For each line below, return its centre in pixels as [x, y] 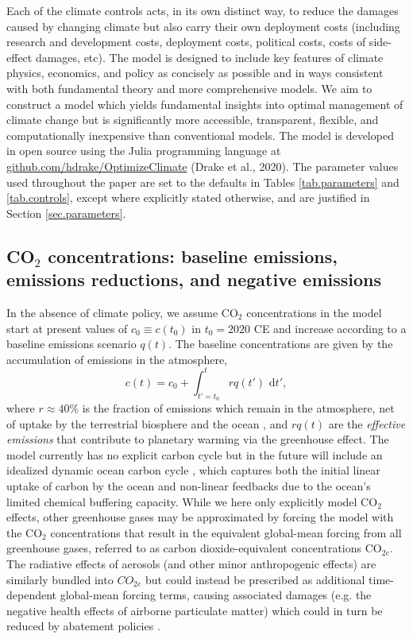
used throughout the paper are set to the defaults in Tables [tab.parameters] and [203, 182]
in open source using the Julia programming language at [144, 151]
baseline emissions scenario [71, 344]
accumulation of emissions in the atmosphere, [117, 359]
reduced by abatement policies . [83, 626]
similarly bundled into [60, 579]
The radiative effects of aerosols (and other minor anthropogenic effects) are [191, 563]
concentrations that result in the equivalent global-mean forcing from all [226, 532]
